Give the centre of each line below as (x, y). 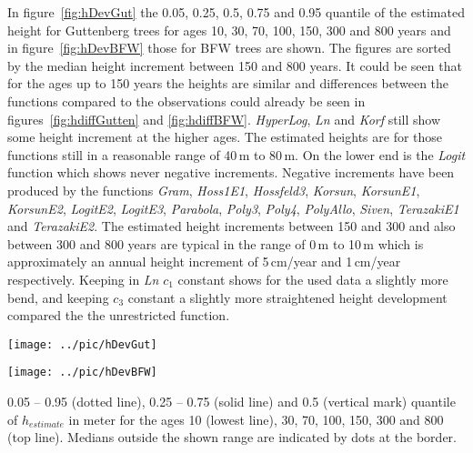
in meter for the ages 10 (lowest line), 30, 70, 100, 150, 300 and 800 (256, 419)
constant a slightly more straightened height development (287, 297)
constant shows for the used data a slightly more (313, 279)
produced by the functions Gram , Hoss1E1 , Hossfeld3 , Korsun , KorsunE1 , (214, 190)
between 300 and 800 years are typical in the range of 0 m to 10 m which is (216, 243)
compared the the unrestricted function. (119, 315)
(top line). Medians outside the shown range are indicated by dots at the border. (232, 437)
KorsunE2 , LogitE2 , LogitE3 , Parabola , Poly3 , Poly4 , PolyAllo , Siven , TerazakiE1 (233, 208)
